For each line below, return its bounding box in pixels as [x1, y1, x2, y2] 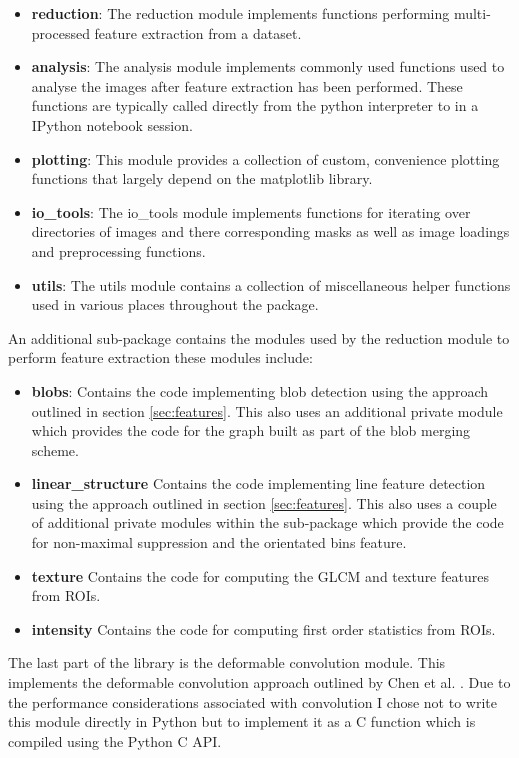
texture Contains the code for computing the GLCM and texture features [31, 565, 489, 586]
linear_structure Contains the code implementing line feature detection [31, 473, 486, 494]
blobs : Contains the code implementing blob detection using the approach [31, 380, 488, 401]
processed [31, 22, 90, 43]
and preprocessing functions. [31, 240, 206, 261]
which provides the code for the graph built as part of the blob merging [31, 420, 471, 441]
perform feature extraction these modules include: [8, 347, 313, 368]
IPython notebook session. [31, 114, 193, 135]
